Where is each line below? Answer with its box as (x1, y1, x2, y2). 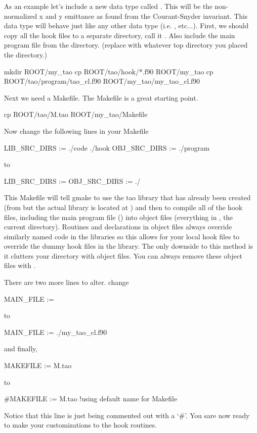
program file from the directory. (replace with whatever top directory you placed (4, 40, 248, 50)
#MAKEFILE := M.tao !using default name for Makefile (4, 393, 177, 404)
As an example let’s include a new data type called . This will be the (4, 1, 213, 11)
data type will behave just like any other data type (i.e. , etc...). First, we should (4, 20, 249, 31)
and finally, (4, 343, 38, 354)
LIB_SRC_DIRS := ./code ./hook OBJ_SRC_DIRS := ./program (4, 142, 210, 153)
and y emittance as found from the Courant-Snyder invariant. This (45, 10, 248, 21)
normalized (4, 10, 37, 21)
